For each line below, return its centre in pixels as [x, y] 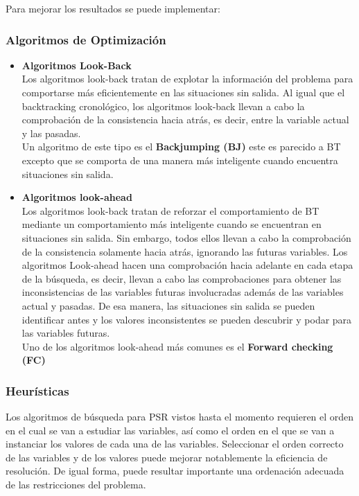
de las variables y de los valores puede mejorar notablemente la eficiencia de [167, 457]
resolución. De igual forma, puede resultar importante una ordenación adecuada [175, 471]
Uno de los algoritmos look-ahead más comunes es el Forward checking [177, 346]
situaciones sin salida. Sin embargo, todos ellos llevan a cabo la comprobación [186, 237]
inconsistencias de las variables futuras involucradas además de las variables [183, 292]
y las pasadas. [51, 133]
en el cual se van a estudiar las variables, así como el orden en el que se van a [170, 430]
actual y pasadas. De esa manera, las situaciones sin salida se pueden [168, 305]
